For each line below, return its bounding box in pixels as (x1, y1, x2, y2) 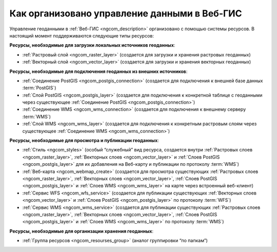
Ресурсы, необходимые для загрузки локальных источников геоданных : (9, 42, 175, 48)
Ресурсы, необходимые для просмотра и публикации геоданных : (9, 138, 159, 144)
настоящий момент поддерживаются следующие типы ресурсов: (9, 32, 154, 38)
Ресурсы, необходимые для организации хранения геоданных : (9, 228, 154, 234)
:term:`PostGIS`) (22, 85, 56, 91)
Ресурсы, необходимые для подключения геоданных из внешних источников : (9, 68, 188, 74)
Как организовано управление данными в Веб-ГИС (9, 8, 242, 19)
